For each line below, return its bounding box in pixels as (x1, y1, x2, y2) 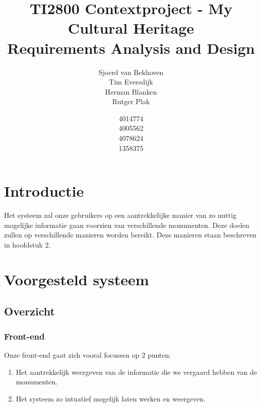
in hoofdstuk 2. (4, 239, 51, 250)
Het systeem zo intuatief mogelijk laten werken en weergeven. (16, 393, 206, 403)
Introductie (4, 181, 84, 201)
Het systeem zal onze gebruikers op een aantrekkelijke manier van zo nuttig (4, 210, 237, 220)
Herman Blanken (105, 86, 157, 97)
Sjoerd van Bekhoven (98, 66, 164, 77)
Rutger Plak (112, 96, 150, 107)
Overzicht (4, 303, 55, 319)
